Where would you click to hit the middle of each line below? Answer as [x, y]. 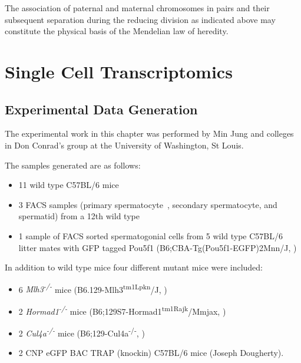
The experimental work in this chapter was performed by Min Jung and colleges [149, 133]
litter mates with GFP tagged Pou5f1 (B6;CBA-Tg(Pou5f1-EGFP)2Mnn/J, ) [158, 247]
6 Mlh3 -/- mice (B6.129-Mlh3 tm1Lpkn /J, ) [93, 288]
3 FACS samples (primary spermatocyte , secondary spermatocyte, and [148, 204]
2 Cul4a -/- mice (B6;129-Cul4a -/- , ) [82, 332]
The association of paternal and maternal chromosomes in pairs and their [137, 8]
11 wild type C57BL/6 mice [69, 185]
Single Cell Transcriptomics [119, 71]
